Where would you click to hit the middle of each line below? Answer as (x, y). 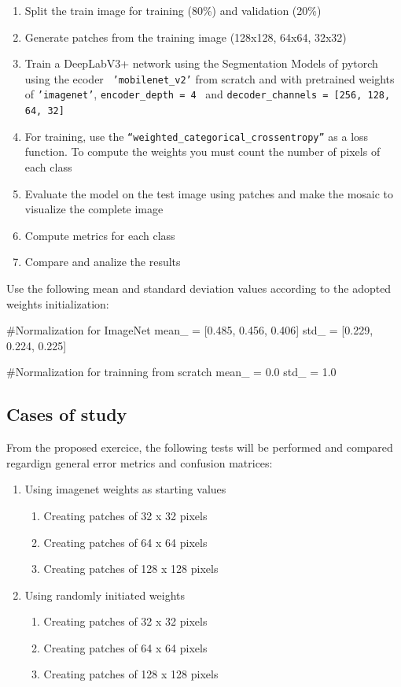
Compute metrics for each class (100, 235)
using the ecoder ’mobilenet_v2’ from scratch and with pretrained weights (210, 78)
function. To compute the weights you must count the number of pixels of (202, 151)
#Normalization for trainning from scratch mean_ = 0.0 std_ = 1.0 (171, 372)
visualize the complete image (94, 209)
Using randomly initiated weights (105, 595)
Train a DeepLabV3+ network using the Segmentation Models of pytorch (201, 63)
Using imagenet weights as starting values (125, 489)
